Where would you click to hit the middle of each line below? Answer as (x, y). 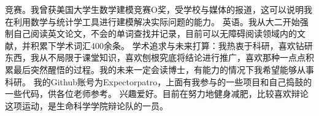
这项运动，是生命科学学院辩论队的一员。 (86, 105)
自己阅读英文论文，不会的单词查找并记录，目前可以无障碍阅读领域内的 (155, 33)
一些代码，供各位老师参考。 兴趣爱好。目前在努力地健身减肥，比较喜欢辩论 (157, 94)
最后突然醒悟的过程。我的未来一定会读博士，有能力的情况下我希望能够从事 (163, 69)
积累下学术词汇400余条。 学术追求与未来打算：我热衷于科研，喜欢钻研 (171, 45)
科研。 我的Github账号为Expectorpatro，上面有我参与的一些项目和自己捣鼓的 (159, 81)
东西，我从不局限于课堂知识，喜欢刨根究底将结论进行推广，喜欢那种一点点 (155, 57)
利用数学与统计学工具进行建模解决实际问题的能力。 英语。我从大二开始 (156, 21)
